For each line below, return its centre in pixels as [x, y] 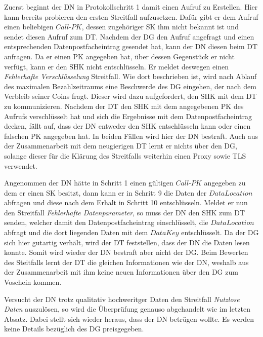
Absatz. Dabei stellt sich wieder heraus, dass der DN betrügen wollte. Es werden [129, 319]
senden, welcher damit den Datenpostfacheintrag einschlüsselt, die [106, 222]
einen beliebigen [29, 27]
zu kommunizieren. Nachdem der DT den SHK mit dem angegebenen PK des [124, 106]
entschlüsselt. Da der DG [220, 232]
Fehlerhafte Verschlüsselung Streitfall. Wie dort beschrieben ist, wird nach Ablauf [130, 76]
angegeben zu [225, 183]
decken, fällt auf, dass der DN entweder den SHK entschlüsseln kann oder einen [127, 126]
